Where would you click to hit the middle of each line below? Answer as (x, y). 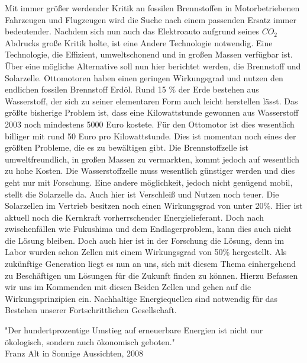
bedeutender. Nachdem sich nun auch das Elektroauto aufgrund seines (132, 31)
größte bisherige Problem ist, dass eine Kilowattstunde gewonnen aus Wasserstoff (152, 112)
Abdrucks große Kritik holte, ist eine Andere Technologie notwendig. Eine (139, 42)
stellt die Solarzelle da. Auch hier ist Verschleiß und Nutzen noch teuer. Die (142, 194)
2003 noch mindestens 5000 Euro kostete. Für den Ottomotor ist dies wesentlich (150, 124)
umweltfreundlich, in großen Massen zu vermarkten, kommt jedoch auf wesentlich (152, 159)
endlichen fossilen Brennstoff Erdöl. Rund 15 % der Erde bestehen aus (132, 89)
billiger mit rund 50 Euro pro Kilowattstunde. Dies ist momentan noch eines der (151, 136)
